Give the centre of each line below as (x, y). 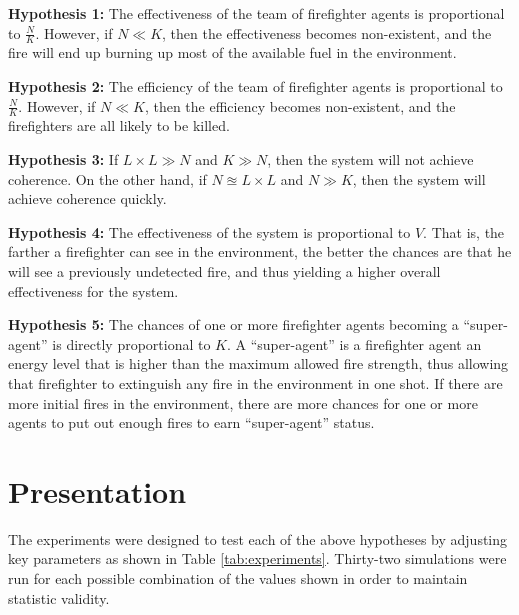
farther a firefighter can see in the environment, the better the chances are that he (260, 251)
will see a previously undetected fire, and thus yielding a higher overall (224, 271)
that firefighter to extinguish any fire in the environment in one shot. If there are (255, 382)
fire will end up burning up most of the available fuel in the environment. (232, 52)
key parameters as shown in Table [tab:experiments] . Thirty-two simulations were (257, 558)
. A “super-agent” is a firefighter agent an (354, 343)
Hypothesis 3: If (63, 159)
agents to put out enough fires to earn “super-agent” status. (191, 422)
